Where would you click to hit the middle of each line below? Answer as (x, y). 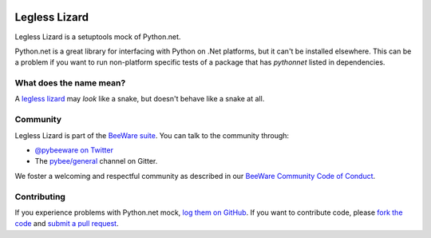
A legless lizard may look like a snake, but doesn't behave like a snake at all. (140, 99)
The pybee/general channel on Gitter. (96, 161)
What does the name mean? (70, 83)
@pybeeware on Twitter (74, 150)
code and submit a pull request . (67, 224)
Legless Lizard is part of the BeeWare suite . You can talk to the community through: (152, 135)
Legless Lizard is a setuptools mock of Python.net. (98, 37)
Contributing (40, 196)
